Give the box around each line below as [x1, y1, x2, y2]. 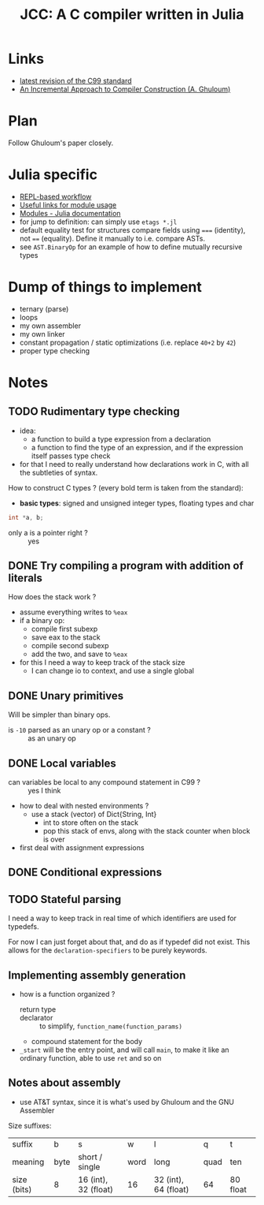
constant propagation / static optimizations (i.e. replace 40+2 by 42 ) [19, 338, 236, 347]
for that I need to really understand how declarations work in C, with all [19, 459, 249, 468]
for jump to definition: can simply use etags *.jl [19, 217, 178, 226]
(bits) [12, 1184, 32, 1195]
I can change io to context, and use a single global [31, 666, 195, 676]
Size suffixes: [8, 1121, 52, 1130]
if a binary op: [19, 616, 65, 625]
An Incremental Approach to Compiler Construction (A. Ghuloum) [19, 84, 231, 94]
